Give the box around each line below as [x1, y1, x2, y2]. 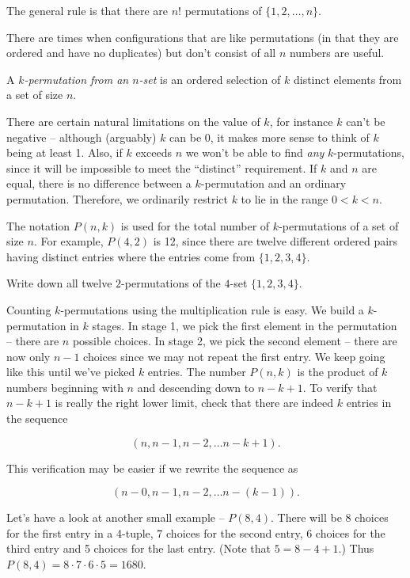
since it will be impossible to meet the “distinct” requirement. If [6, 159, 317, 176]
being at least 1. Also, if [6, 144, 123, 161]
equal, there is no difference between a [6, 175, 192, 192]
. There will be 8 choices [271, 509, 389, 526]
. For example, [33, 233, 104, 249]
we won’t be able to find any [185, 144, 325, 161]
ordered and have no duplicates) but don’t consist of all [6, 44, 276, 61]
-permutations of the [121, 275, 221, 291]
